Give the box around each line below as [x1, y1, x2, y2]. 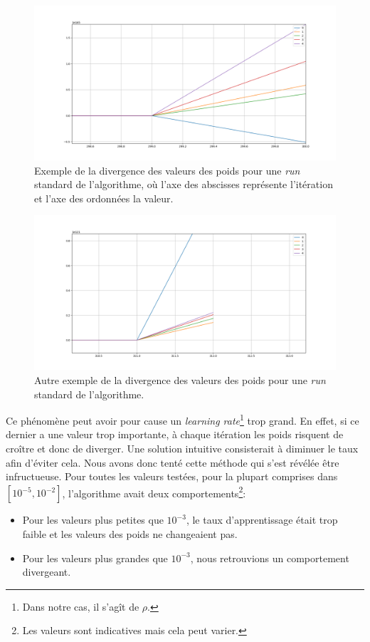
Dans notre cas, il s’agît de [22, 599, 139, 613]
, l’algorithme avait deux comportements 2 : [62, 483, 246, 500]
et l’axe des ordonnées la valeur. [34, 190, 174, 205]
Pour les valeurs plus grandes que [22, 550, 168, 565]
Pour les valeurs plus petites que [22, 512, 164, 527]
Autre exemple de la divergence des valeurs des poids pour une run [34, 372, 326, 387]
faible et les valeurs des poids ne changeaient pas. [22, 526, 238, 541]
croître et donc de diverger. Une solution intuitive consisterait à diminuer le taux [6, 440, 359, 455]
